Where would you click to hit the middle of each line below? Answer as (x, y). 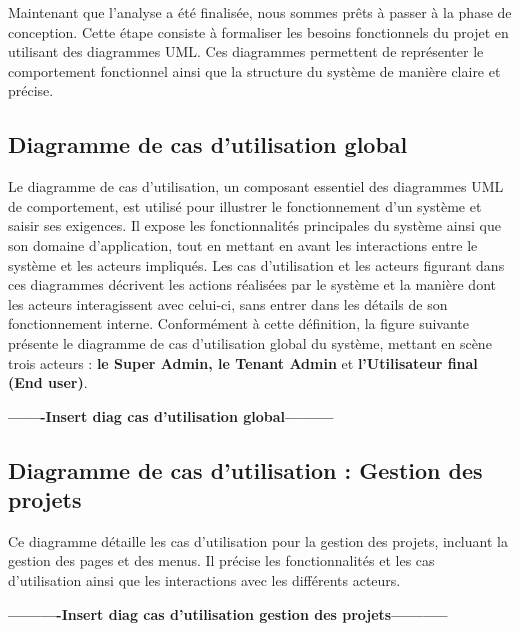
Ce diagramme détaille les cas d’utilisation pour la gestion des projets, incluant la (258, 540)
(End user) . (48, 382)
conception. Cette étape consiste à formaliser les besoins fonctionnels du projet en (258, 31)
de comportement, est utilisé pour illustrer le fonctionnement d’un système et (245, 205)
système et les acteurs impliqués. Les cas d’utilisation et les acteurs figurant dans (256, 264)
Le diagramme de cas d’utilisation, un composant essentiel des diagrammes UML (256, 186)
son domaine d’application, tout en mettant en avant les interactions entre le (243, 244)
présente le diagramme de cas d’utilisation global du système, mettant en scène (250, 342)
